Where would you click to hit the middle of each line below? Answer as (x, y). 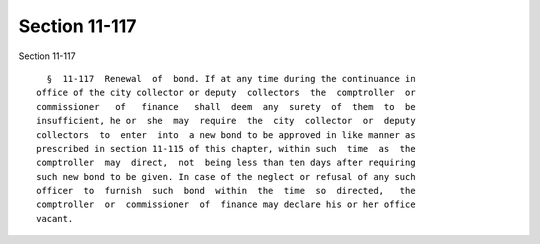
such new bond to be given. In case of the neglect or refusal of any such (226, 176)
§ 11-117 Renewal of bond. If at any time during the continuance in (231, 78)
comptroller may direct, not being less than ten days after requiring (226, 163)
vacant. (55, 218)
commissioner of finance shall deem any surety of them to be (226, 106)
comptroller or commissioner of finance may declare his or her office (226, 204)
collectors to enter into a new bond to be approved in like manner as (226, 134)
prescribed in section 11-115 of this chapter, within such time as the (226, 148)
